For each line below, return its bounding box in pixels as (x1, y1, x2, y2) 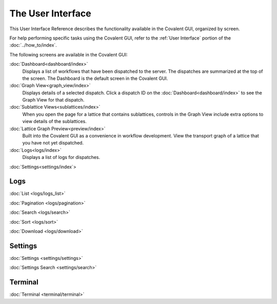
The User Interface (9, 8, 92, 19)
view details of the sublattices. (22, 118, 87, 125)
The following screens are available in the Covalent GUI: (9, 51, 128, 57)
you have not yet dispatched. (22, 140, 84, 146)
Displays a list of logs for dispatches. (22, 154, 100, 160)
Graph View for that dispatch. (22, 97, 85, 103)
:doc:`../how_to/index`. (9, 42, 57, 48)
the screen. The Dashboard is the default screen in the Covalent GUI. (22, 75, 168, 82)
